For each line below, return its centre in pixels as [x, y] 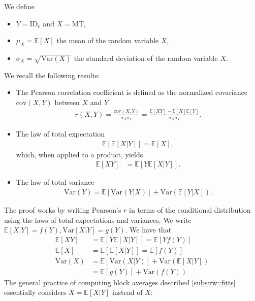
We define [19, 6]
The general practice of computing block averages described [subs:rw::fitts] [120, 282]
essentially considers [35, 292]
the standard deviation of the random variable [146, 58]
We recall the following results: [52, 75]
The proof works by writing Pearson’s [63, 209]
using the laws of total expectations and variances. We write [98, 220]
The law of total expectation [60, 134]
